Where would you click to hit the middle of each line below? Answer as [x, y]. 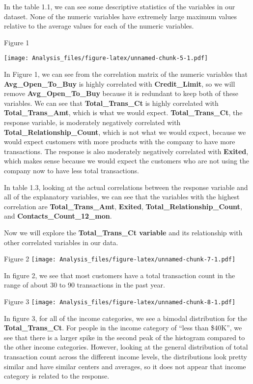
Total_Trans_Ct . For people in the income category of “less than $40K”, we [123, 328]
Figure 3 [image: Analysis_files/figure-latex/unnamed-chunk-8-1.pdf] [120, 301]
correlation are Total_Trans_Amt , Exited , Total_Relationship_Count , [123, 206]
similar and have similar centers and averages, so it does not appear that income [125, 366]
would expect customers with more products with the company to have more [120, 142]
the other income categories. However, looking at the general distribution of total [126, 347]
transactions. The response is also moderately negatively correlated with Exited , [126, 151]
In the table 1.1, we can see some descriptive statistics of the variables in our [120, 6]
